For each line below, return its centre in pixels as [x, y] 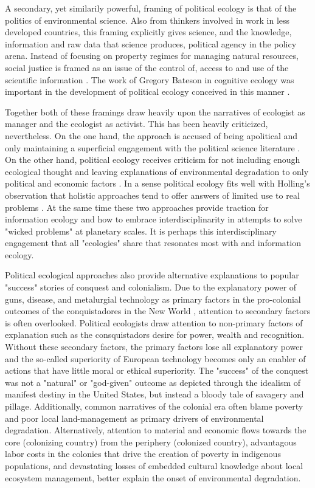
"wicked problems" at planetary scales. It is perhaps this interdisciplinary [141, 231]
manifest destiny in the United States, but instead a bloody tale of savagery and [154, 394]
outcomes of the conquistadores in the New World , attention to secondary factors [158, 311]
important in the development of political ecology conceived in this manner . [147, 91]
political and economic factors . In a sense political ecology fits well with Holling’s [157, 183]
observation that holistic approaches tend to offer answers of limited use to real [152, 195]
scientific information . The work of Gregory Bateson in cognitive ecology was [150, 79]
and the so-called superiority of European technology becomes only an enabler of [155, 358]
